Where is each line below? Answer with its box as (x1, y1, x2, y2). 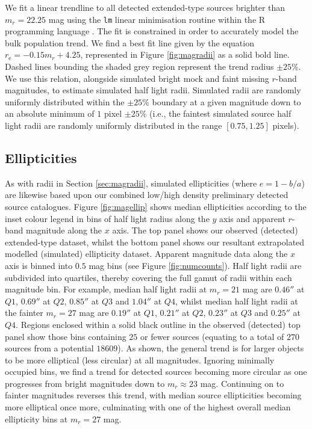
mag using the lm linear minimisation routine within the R (48, 13, 266, 25)
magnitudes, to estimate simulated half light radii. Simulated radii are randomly (5, 84, 301, 96)
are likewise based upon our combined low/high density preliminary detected (5, 188, 289, 201)
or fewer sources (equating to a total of (140, 330, 284, 342)
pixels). (272, 119, 299, 131)
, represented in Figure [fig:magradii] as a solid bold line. (80, 48, 290, 61)
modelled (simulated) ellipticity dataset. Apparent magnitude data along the (5, 247, 288, 260)
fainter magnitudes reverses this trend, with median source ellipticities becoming (5, 389, 302, 401)
